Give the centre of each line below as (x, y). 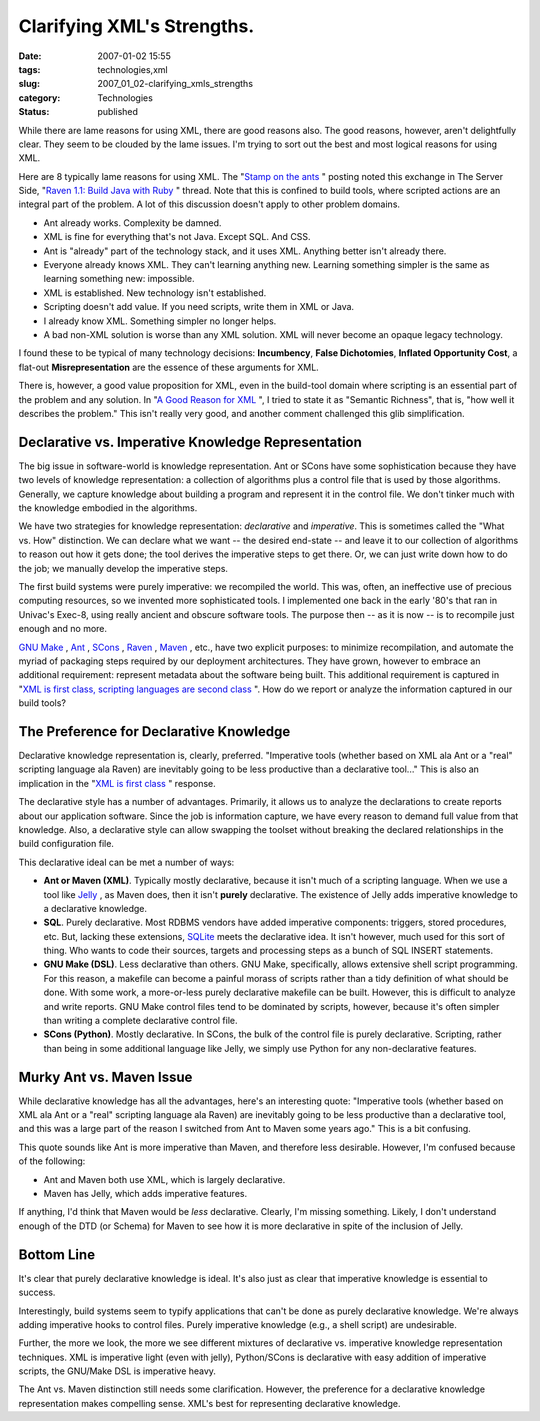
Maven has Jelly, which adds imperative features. (145, 1194)
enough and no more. (63, 629)
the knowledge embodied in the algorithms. (108, 508)
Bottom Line (56, 1254)
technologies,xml (133, 69)
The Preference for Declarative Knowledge (154, 731)
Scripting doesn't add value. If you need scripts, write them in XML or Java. (199, 307)
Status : (34, 112)
